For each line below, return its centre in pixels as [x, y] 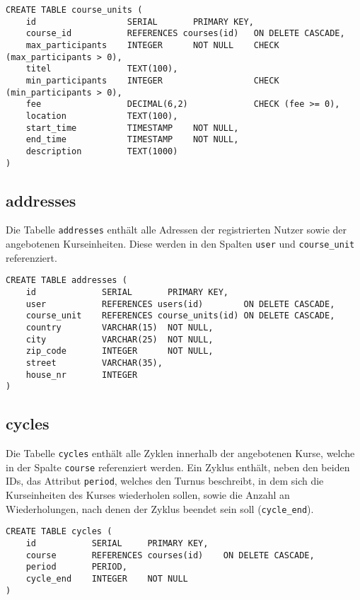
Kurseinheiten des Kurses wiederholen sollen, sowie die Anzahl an [148, 495]
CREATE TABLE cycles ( [59, 532]
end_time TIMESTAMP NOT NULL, [132, 140]
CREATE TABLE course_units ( [74, 10]
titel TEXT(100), [102, 69]
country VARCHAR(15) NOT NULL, [120, 327]
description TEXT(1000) [102, 151]
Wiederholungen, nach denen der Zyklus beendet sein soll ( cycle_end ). [160, 508]
